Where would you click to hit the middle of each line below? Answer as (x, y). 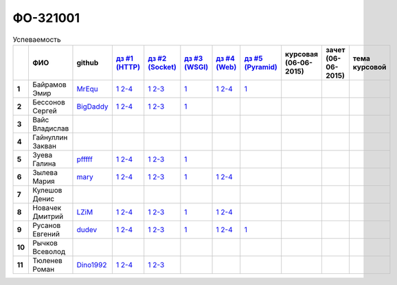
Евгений (46, 233)
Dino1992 (92, 264)
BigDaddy (93, 106)
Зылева (45, 172)
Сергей (45, 111)
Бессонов (48, 102)
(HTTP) (128, 67)
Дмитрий (48, 216)
